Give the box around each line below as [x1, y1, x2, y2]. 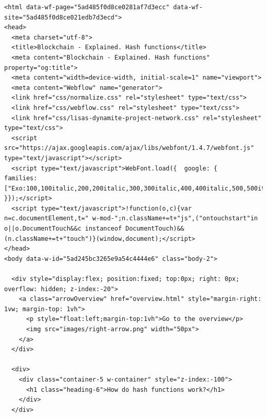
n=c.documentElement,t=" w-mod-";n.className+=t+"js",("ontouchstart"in [4, 215, 258, 222]
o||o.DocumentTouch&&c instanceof [4, 225, 122, 233]
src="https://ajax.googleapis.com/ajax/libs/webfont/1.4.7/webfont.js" [4, 144, 254, 152]
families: [4, 175, 37, 182]
